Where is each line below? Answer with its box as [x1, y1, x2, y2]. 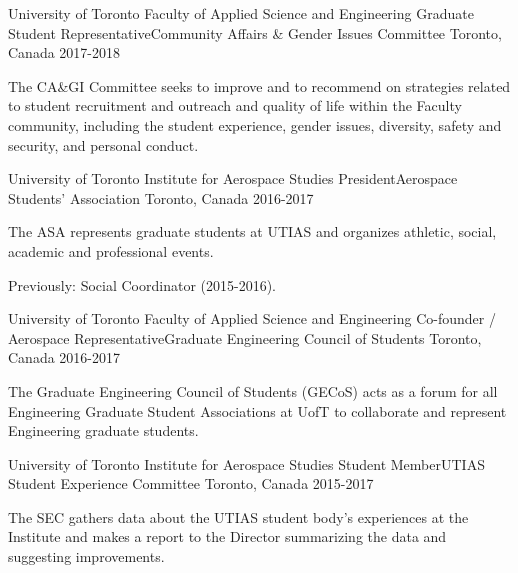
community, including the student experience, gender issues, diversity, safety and [8, 114, 502, 135]
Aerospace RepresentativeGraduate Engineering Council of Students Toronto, [8, 327, 482, 348]
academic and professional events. [8, 240, 214, 261]
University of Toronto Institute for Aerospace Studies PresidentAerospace [8, 168, 458, 189]
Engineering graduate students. [8, 420, 199, 441]
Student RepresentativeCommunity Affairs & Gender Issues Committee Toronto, [8, 22, 502, 43]
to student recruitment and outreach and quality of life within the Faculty [8, 95, 462, 116]
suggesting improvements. [8, 546, 165, 567]
